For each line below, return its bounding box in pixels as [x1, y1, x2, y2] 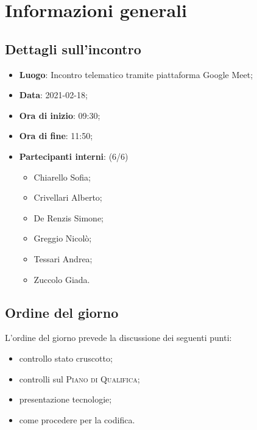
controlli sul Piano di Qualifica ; [19, 372, 140, 385]
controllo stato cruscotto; [19, 351, 113, 364]
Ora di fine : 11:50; [19, 129, 93, 142]
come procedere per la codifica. [19, 413, 135, 426]
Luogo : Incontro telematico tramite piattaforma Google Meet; [19, 68, 253, 81]
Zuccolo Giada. [33, 273, 90, 285]
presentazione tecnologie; [19, 393, 112, 406]
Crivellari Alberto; [33, 191, 102, 204]
